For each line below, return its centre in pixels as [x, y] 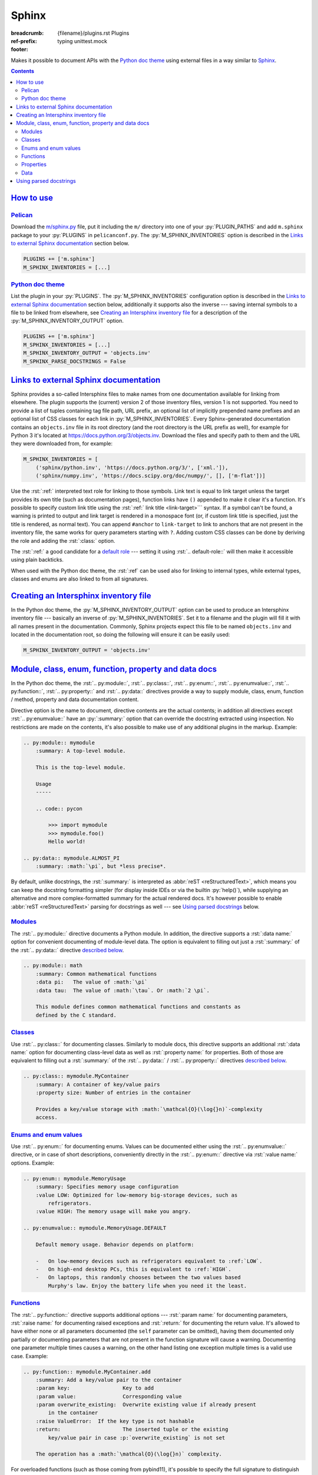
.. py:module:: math [53, 966]
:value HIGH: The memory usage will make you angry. [113, 1212]
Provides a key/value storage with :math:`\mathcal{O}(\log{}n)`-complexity [149, 1109]
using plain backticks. [37, 560]
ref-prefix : [24, 41]
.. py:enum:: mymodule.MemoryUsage [74, 1178]
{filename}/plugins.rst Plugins [93, 33]
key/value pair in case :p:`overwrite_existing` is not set [137, 1438]
